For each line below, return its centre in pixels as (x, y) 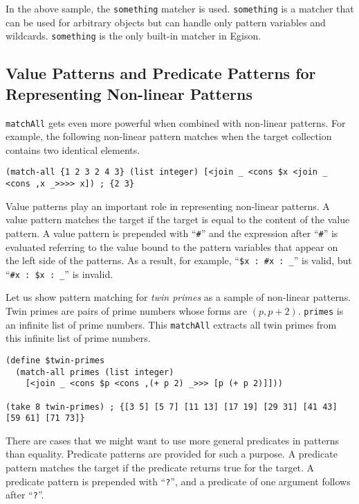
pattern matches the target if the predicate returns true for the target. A (160, 468)
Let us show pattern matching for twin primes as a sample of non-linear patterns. (178, 297)
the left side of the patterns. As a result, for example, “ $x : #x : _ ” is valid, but (179, 260)
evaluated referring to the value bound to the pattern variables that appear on (172, 246)
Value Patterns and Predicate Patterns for (161, 73)
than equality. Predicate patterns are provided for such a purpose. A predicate (172, 454)
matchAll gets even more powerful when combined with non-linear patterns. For (176, 122)
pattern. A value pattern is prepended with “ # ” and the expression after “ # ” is (172, 233)
